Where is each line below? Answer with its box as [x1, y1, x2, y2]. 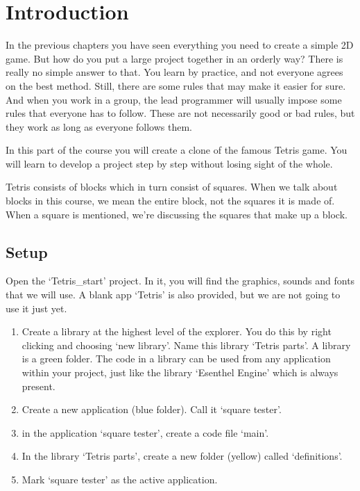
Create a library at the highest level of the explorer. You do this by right [22, 324, 332, 339]
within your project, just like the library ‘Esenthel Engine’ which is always [22, 365, 338, 380]
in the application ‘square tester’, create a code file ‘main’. [22, 425, 269, 440]
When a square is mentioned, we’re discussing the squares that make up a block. [6, 207, 348, 221]
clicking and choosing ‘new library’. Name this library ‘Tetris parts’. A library [22, 337, 351, 352]
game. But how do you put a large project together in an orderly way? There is [6, 51, 343, 65]
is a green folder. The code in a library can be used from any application [22, 351, 331, 366]
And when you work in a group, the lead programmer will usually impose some [6, 92, 342, 106]
